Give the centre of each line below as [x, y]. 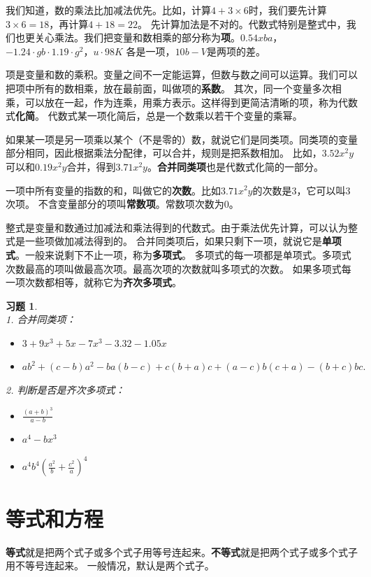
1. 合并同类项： [41, 319]
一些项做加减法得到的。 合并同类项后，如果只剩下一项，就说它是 [173, 241]
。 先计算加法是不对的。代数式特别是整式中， [242, 23]
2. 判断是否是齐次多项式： [65, 390]
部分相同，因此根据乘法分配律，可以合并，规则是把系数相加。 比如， [164, 153]
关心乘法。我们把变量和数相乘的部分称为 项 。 [137, 37]
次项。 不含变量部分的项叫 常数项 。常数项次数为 [115, 204]
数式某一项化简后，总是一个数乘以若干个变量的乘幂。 [180, 116]
